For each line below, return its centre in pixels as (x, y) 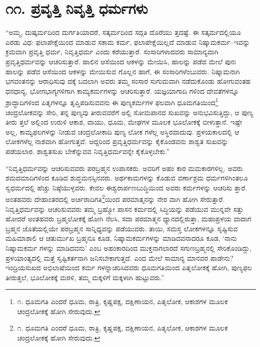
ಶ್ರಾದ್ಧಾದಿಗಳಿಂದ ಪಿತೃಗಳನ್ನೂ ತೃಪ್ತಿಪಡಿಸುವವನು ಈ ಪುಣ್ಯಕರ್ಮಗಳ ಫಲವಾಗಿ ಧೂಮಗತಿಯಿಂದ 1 (112, 101)
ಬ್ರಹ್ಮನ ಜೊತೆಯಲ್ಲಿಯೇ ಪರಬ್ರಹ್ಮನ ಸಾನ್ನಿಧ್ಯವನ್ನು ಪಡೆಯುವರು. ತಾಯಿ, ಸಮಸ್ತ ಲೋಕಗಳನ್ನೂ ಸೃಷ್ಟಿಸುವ (122, 228)
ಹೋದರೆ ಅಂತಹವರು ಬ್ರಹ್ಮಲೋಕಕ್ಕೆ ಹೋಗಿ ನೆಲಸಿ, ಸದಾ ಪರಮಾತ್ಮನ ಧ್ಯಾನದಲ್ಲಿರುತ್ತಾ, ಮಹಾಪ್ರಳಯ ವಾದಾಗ (129, 219)
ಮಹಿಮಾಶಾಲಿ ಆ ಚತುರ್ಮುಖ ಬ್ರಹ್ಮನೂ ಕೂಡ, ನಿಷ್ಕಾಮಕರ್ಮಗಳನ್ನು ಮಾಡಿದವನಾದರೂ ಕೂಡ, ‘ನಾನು (121, 238)
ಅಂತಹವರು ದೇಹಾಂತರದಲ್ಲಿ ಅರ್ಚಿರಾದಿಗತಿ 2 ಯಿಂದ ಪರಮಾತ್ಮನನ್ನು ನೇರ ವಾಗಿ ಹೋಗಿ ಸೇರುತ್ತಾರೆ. (115, 198)
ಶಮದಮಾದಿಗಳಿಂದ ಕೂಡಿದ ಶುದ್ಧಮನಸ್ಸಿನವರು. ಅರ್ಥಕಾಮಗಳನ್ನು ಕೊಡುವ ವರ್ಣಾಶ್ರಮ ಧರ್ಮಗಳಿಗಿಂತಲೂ (127, 178)
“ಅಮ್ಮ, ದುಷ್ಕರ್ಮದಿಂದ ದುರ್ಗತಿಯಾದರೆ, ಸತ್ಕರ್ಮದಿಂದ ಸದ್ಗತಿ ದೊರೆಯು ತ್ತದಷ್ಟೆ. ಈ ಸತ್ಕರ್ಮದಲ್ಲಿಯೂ (123, 32)
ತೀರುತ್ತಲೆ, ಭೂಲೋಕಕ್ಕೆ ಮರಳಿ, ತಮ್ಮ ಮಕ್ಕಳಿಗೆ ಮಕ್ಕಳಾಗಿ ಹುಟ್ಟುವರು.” (85, 277)
